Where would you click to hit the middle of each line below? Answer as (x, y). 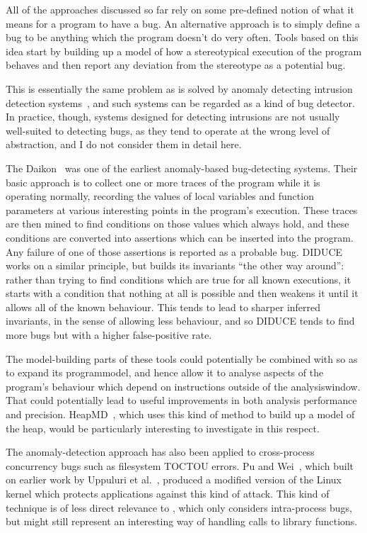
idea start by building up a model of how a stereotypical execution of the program (184, 51)
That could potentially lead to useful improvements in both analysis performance (181, 400)
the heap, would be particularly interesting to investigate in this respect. (163, 428)
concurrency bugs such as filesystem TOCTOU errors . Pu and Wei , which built (180, 465)
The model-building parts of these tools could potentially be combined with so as (182, 358)
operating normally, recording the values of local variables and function (160, 196)
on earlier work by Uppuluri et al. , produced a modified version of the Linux (174, 479)
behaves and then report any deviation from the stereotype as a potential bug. (176, 65)
